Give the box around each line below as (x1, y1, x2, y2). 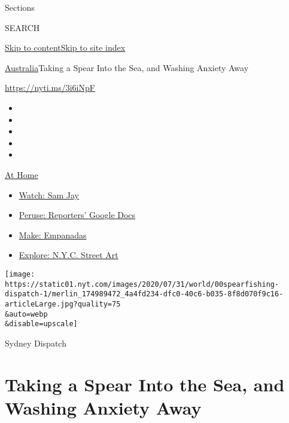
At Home (5, 168, 38, 180)
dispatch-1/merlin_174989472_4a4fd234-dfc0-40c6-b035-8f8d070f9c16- (5, 290, 284, 299)
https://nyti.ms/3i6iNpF (5, 81, 95, 94)
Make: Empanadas (19, 228, 87, 241)
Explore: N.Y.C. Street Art (19, 249, 118, 261)
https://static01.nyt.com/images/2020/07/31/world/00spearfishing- (5, 280, 279, 289)
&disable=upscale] (5, 320, 78, 329)
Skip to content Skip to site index (5, 41, 126, 54)
